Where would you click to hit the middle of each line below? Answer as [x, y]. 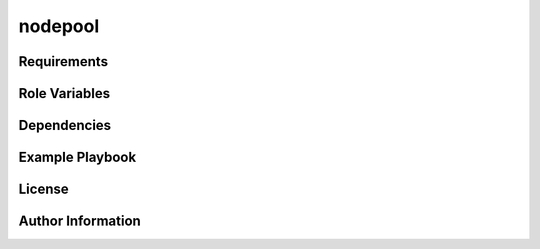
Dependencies [65, 125]
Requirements [63, 61]
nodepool [59, 26]
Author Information [80, 221]
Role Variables [64, 93]
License [43, 189]
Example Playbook [77, 157]
